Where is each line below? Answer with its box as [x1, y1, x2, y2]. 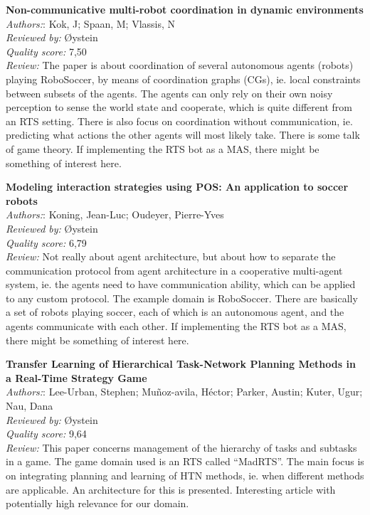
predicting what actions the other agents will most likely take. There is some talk [6, 127, 360, 142]
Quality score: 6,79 [6, 235, 87, 250]
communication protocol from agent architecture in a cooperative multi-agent [6, 262, 343, 277]
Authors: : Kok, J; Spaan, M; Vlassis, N [6, 16, 176, 31]
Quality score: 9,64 [6, 426, 87, 441]
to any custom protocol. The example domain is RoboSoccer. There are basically [6, 290, 358, 305]
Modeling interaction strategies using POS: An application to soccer [6, 179, 349, 194]
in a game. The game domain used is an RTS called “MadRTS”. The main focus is [6, 454, 364, 469]
